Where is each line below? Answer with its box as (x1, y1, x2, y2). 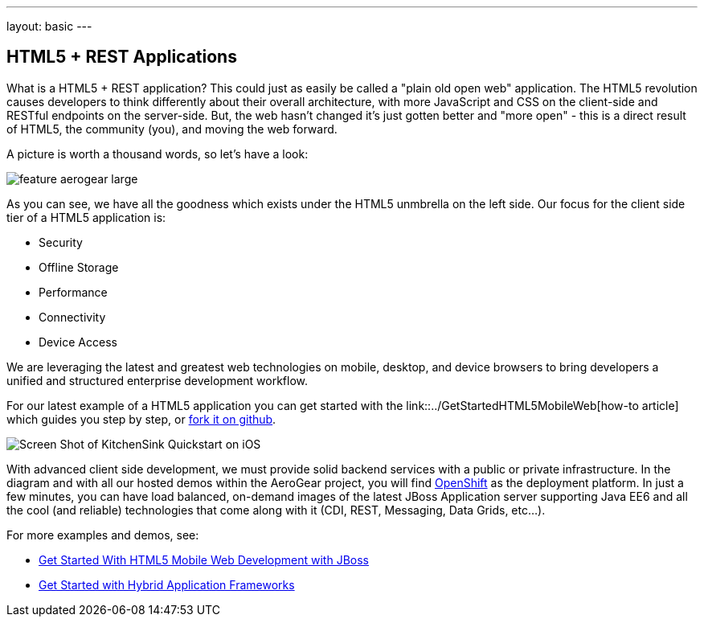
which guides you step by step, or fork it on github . (6, 412, 276, 426)
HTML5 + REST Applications (6, 47, 237, 68)
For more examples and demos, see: (6, 527, 199, 542)
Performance (39, 285, 108, 299)
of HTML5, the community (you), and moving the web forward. (6, 121, 338, 136)
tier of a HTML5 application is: (6, 210, 166, 224)
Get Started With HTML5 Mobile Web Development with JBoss (39, 552, 369, 567)
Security (39, 235, 83, 249)
